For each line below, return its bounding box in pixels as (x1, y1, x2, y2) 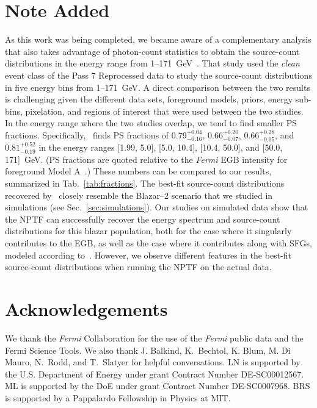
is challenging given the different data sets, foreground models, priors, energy (5, 93, 293, 106)
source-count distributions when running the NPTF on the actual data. (5, 260, 272, 273)
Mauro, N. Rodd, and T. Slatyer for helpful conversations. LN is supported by (5, 356, 301, 368)
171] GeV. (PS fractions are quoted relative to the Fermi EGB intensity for (5, 152, 288, 165)
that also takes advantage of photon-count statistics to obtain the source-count (5, 45, 300, 57)
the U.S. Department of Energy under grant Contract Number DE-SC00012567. (5, 367, 304, 380)
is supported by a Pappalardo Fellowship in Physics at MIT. (5, 391, 231, 404)
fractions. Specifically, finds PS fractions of (5, 128, 169, 141)
